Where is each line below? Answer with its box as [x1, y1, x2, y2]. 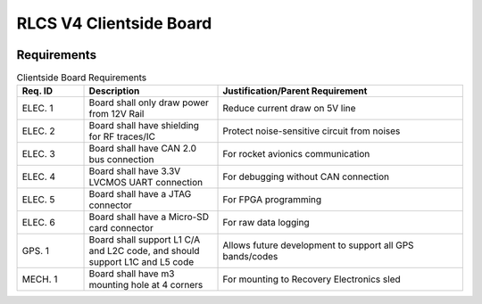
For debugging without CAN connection [222, 170, 390, 183]
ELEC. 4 [21, 170, 56, 183]
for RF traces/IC [88, 130, 156, 143]
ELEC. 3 [21, 148, 55, 160]
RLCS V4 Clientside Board [16, 13, 212, 33]
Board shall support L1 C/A [88, 234, 201, 246]
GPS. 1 [21, 245, 49, 258]
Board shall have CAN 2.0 [88, 143, 196, 155]
